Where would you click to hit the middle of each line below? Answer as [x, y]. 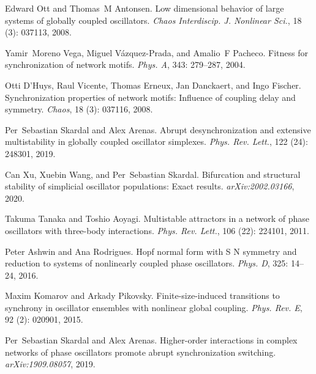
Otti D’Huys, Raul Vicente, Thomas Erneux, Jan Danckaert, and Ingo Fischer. [153, 85]
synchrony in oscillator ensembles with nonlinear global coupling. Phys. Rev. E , [154, 307]
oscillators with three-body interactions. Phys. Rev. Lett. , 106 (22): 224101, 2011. [157, 230]
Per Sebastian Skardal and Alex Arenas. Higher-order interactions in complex [151, 340]
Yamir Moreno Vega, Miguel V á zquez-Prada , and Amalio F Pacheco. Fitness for [156, 52]
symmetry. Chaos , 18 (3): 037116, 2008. [79, 109]
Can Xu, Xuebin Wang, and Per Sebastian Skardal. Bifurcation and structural [153, 174]
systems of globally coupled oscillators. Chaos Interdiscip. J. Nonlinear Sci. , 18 [153, 20]
